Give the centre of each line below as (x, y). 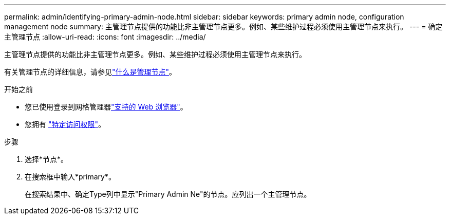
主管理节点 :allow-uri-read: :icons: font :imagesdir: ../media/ (105, 37)
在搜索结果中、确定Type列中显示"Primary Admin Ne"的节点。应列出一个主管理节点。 (168, 194)
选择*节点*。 (46, 159)
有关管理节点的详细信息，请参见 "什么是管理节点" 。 (90, 72)
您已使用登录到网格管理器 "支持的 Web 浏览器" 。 (106, 107)
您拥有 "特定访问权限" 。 (65, 124)
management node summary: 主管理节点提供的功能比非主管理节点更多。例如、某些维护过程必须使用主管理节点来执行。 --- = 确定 (223, 26)
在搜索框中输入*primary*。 (70, 177)
